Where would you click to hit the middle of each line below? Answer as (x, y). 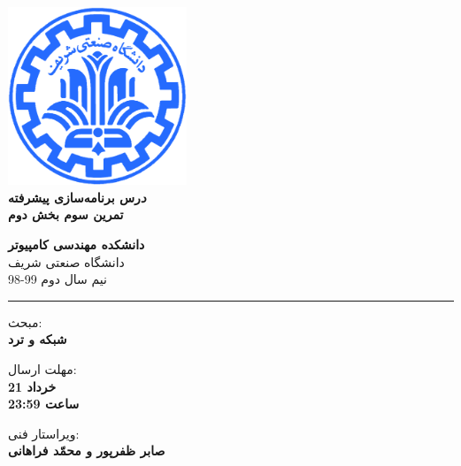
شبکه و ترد (38, 339)
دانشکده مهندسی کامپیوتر (77, 244)
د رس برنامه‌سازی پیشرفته (77, 197)
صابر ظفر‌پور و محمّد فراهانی (87, 451)
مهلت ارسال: (42, 368)
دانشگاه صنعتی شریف (66, 261)
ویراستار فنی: (44, 433)
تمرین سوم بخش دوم (66, 214)
